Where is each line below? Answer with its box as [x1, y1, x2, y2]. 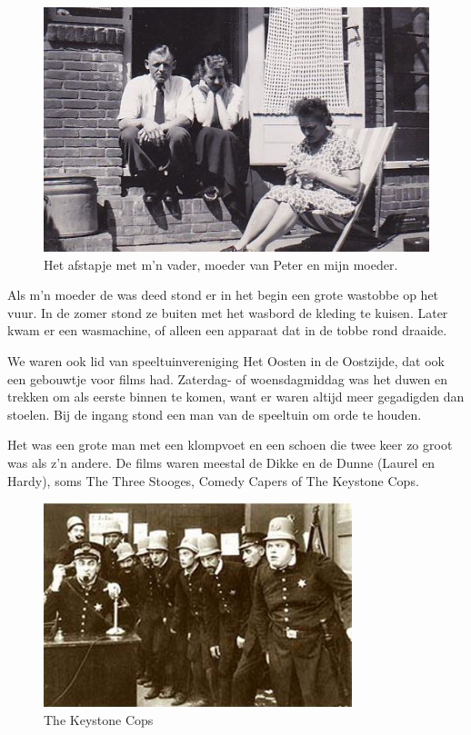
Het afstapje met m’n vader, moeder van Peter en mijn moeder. [44, 254, 398, 273]
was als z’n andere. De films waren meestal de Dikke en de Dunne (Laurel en [7, 453, 436, 472]
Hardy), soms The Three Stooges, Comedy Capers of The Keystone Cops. [7, 471, 419, 490]
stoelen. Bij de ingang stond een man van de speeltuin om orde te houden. [7, 404, 422, 423]
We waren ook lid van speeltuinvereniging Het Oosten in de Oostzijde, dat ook [7, 352, 445, 371]
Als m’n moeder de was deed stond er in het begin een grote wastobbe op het [7, 285, 439, 304]
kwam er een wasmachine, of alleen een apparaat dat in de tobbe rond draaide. [7, 321, 447, 340]
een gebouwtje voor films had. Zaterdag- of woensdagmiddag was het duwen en [7, 369, 448, 388]
